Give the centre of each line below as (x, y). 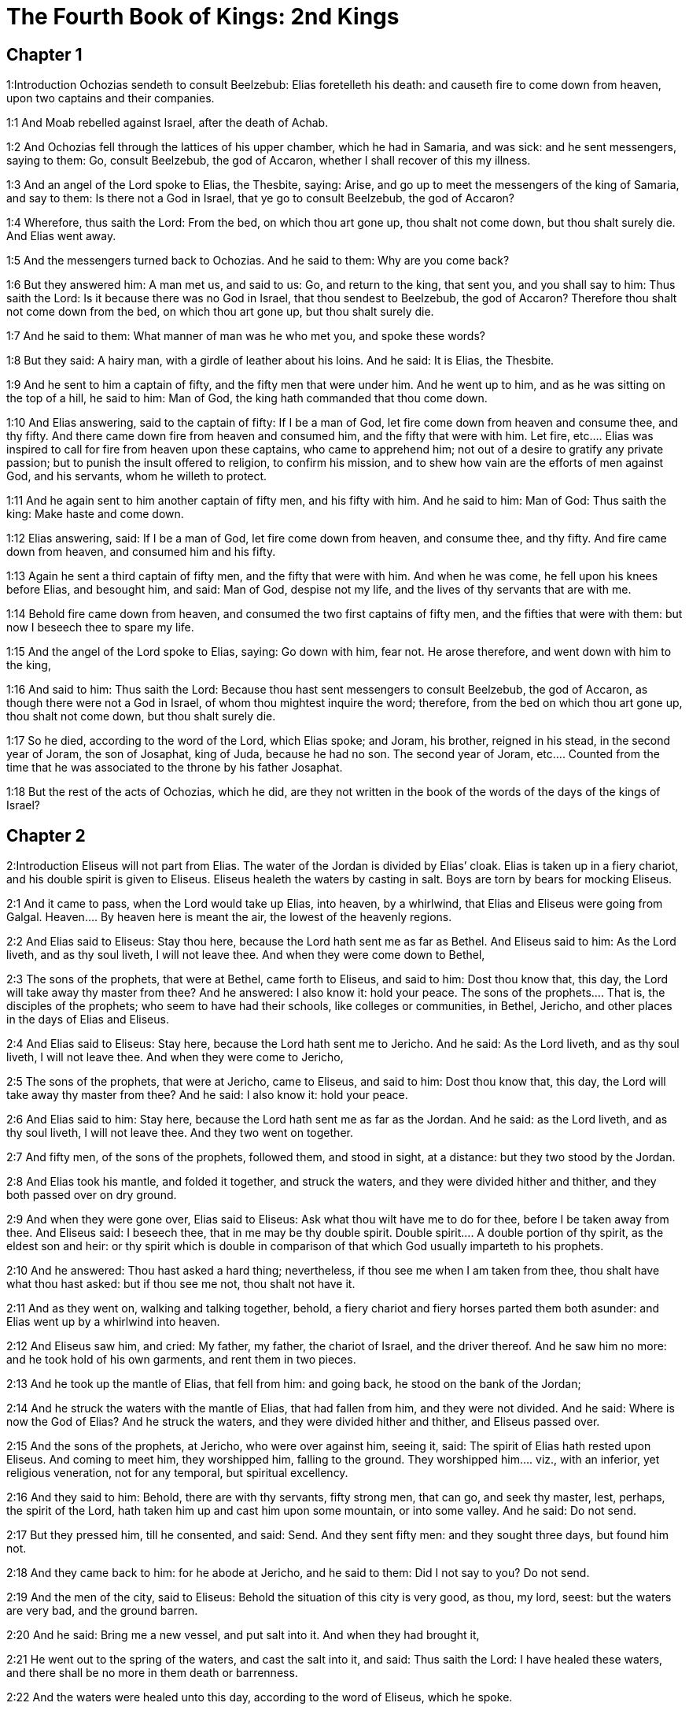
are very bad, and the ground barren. (102, 1611)
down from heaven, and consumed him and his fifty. (141, 552)
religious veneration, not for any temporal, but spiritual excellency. (177, 1473)
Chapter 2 (46, 835)
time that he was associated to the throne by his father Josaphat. (175, 768)
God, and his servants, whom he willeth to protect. (137, 476)
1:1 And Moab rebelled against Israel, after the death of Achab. (168, 123)
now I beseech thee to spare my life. (100, 627)
